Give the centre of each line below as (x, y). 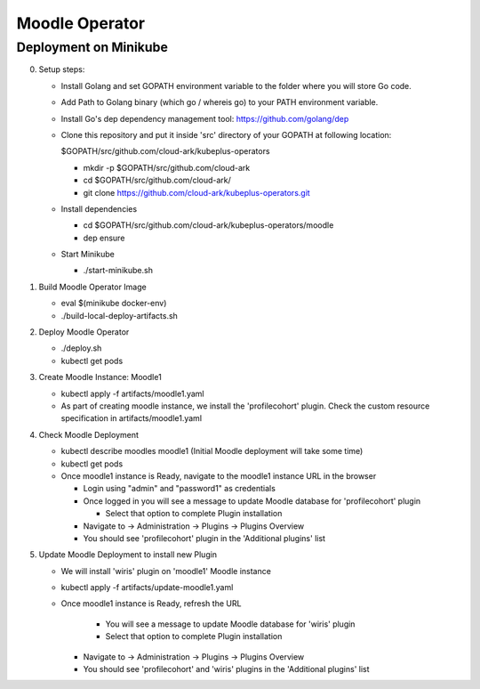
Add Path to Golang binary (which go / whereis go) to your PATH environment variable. (220, 102)
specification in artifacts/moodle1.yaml (132, 418)
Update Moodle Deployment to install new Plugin (128, 555)
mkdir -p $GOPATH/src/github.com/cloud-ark (167, 167)
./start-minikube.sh (118, 271)
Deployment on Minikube (92, 47)
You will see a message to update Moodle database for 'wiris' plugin (230, 624)
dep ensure (104, 238)
